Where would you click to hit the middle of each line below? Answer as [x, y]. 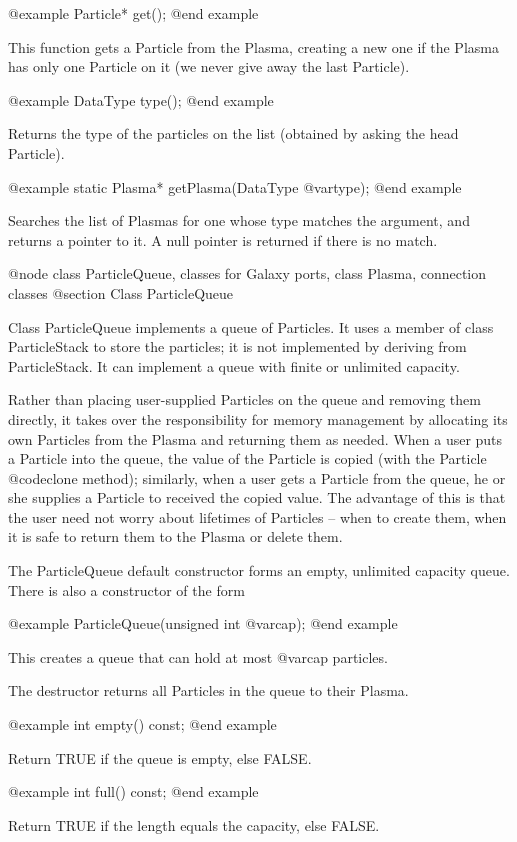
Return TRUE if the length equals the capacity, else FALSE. [194, 824]
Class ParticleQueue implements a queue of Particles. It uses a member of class [251, 326]
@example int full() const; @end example [133, 791]
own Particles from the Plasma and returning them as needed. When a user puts [255, 438]
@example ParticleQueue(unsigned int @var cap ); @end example [203, 623]
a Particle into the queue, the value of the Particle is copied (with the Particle [247, 458]
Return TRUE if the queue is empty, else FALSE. [160, 757]
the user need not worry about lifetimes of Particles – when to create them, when [257, 516]
